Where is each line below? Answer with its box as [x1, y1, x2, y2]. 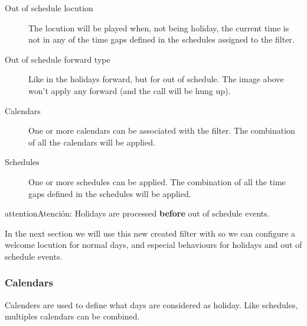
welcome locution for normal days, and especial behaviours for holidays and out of [5, 238, 302, 251]
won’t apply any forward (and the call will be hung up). [28, 84, 231, 96]
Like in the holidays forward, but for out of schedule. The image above [28, 73, 284, 85]
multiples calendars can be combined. [5, 310, 140, 322]
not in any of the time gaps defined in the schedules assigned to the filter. [28, 33, 295, 46]
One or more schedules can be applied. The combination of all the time [28, 175, 286, 188]
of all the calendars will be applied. [28, 135, 155, 148]
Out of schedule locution [5, 2, 93, 14]
